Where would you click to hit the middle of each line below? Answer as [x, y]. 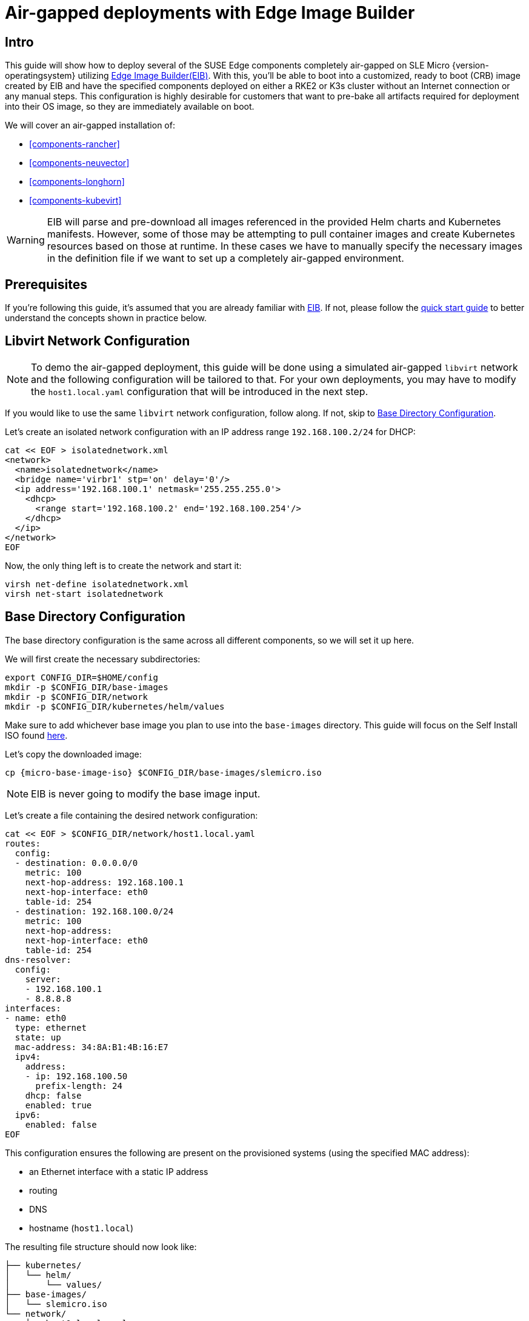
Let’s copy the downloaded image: [73, 754]
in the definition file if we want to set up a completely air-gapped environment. [225, 258]
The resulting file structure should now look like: [101, 1246]
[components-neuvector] [79, 163]
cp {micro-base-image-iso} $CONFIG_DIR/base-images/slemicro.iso [163, 772]
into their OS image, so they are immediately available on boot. [130, 107]
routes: [23, 843]
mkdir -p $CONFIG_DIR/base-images [87, 687]
